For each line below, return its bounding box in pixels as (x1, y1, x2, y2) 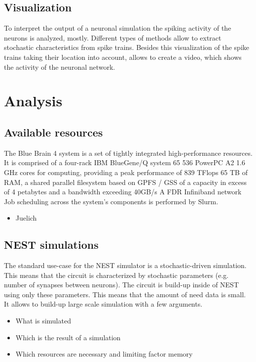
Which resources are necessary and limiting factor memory (15, 349, 193, 359)
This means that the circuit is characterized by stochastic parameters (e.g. (4, 270, 229, 280)
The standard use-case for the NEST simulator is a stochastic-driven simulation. (4, 260, 247, 271)
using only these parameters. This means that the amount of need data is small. (4, 289, 246, 299)
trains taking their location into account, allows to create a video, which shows (4, 51, 242, 62)
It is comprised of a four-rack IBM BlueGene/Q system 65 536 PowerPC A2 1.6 (4, 157, 245, 168)
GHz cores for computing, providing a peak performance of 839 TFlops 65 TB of (4, 167, 248, 177)
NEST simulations (4, 237, 99, 252)
